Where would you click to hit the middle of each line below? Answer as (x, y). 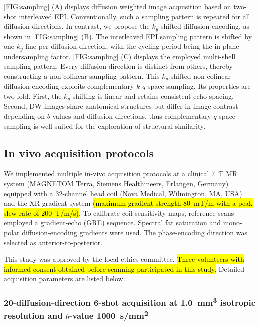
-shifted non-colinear (200, 76)
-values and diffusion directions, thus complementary (130, 116)
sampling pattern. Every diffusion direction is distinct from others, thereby (118, 66)
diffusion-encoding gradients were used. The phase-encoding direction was (135, 232)
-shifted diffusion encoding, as (204, 26)
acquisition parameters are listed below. (65, 279)
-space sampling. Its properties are (198, 86)
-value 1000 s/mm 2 (109, 315)
